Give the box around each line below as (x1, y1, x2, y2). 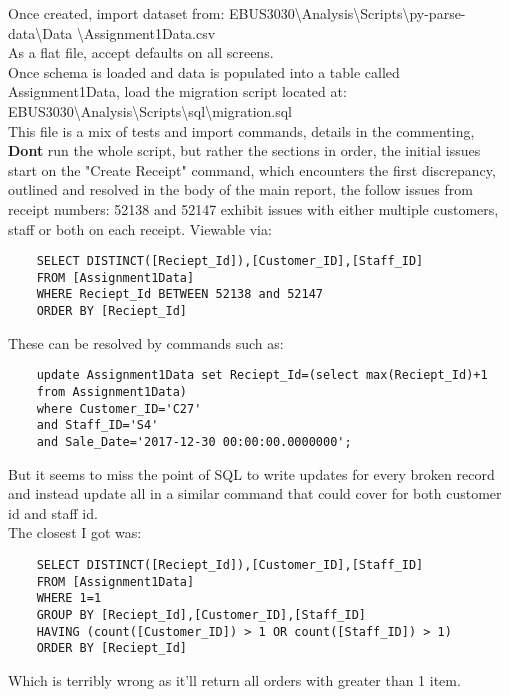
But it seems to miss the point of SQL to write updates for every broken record (8, 463, 495, 484)
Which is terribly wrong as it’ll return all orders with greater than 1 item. (8, 669, 461, 690)
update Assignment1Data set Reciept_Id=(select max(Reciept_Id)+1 (36, 368, 488, 383)
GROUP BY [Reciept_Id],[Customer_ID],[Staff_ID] (36, 607, 366, 622)
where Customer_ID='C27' (36, 401, 202, 416)
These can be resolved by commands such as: (8, 332, 284, 353)
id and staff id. (8, 502, 98, 523)
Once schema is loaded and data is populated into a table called (8, 61, 400, 82)
